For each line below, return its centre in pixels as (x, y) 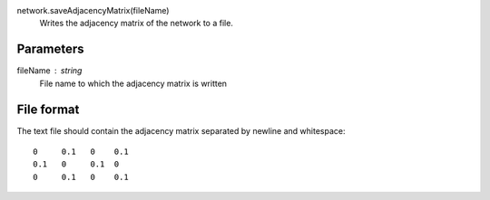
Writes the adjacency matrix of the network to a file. (136, 24)
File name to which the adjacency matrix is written (133, 83)
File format (48, 109)
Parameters (50, 49)
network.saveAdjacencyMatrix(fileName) (93, 10)
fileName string (49, 71)
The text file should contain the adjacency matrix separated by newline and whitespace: (181, 130)
